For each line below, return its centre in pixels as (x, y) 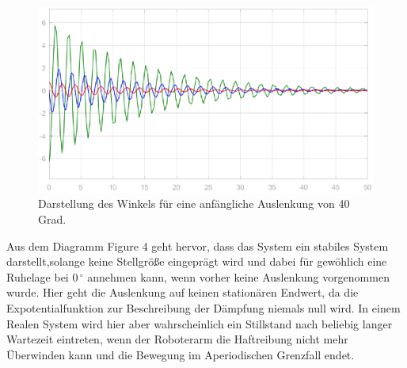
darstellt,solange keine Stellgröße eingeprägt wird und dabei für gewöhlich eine (197, 261)
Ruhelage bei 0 (42, 276)
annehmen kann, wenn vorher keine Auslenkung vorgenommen (238, 276)
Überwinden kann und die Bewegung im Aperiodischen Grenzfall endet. (181, 354)
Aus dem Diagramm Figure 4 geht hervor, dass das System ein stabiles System (198, 245)
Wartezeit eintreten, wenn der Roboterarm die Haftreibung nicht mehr (177, 339)
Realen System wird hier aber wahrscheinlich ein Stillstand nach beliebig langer (200, 323)
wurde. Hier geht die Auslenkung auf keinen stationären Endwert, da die (183, 292)
